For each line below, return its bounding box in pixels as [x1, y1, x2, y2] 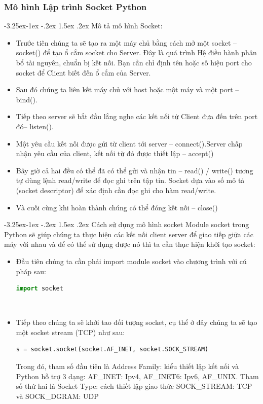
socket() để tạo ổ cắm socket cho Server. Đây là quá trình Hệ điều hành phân [16, 47, 257, 58]
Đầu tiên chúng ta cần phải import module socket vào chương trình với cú [16, 255, 247, 266]
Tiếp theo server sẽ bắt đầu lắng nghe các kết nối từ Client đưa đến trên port [16, 111, 258, 122]
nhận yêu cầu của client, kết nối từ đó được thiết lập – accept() [16, 148, 214, 159]
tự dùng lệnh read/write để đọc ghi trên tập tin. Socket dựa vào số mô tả [16, 175, 245, 186]
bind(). [16, 94, 37, 104]
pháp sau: [16, 266, 47, 276]
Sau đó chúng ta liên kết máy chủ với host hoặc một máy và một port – [16, 84, 239, 95]
